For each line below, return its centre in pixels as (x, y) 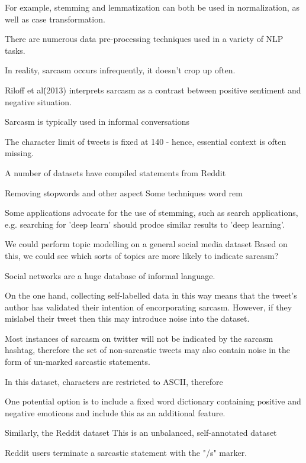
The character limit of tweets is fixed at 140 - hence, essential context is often (146, 141)
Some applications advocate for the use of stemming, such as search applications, (152, 213)
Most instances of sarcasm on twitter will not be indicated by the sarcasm (139, 338)
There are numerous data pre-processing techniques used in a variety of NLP (144, 39)
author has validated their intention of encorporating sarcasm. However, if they (149, 307)
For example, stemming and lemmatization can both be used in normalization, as (152, 7)
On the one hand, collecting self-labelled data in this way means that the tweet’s (151, 295)
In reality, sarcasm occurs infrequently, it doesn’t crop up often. (120, 70)
